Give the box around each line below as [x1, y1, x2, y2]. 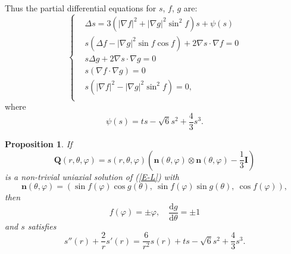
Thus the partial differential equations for [5, 2, 157, 14]
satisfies [27, 219, 57, 232]
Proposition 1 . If [5, 137, 73, 150]
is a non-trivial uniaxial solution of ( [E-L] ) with [5, 170, 180, 182]
